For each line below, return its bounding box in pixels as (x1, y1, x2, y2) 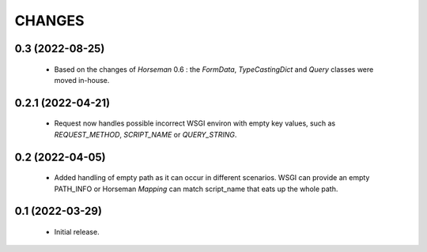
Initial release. (54, 227, 100, 236)
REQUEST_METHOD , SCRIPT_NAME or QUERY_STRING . (54, 130, 237, 139)
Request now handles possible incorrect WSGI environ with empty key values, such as (54, 118, 336, 128)
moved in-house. (54, 75, 110, 85)
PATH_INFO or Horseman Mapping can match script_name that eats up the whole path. (54, 184, 338, 194)
